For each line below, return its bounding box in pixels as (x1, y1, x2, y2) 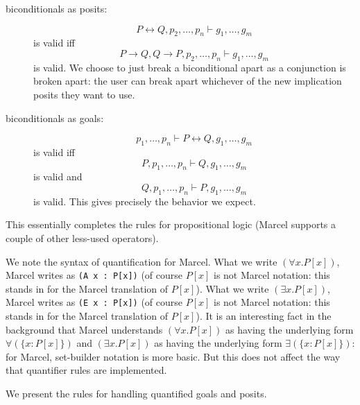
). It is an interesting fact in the (196, 309, 332, 323)
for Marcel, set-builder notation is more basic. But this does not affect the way (6, 349, 341, 363)
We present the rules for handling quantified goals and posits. (6, 386, 267, 400)
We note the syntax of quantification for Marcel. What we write (6, 254, 277, 268)
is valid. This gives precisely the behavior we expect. (33, 193, 256, 208)
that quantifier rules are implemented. (6, 363, 167, 377)
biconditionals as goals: (6, 110, 104, 125)
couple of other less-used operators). (6, 230, 159, 245)
